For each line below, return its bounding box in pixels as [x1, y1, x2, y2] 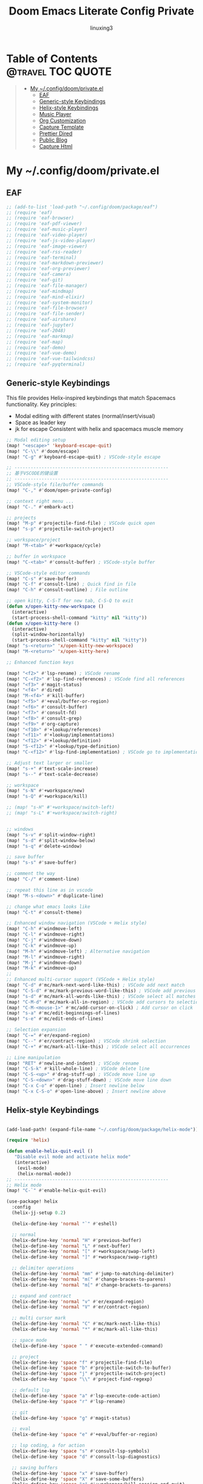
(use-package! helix [6, 1198, 59, 1205]
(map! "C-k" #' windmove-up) [6, 942, 77, 948]
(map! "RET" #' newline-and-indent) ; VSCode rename [6, 1060, 139, 1066]
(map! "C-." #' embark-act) [6, 504, 74, 510]
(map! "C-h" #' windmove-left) [6, 926, 83, 932]
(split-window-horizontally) [11, 631, 85, 638]
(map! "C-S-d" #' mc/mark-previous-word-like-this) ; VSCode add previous [6, 988, 196, 994]
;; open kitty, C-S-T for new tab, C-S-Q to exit [6, 598, 134, 604]
